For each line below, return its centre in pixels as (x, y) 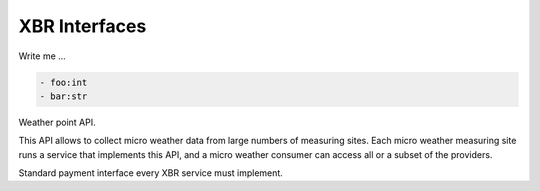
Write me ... (42, 56)
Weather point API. (57, 122)
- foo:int (63, 82)
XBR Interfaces (82, 26)
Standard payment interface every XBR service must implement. (151, 173)
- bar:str (63, 96)
